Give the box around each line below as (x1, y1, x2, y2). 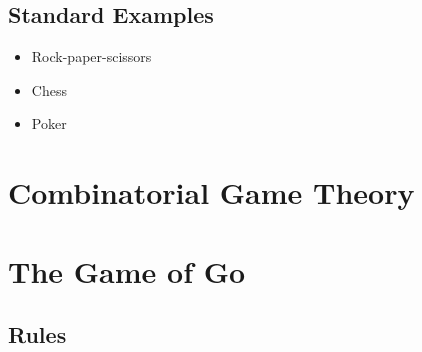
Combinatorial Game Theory (8, 172, 415, 213)
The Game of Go (8, 250, 246, 291)
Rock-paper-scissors (31, 46, 152, 67)
